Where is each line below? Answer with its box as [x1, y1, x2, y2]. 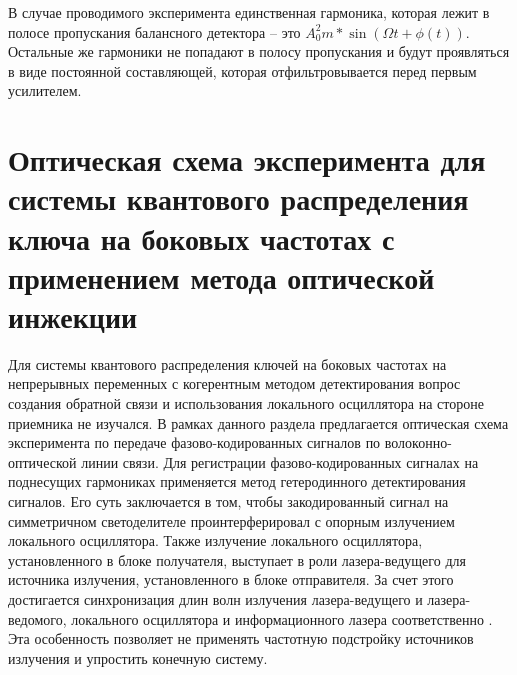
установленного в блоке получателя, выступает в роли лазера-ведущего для [8, 549, 466, 570]
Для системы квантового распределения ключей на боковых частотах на [8, 353, 447, 374]
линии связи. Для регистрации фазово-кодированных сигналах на [81, 451, 479, 472]
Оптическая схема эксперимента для [8, 139, 486, 180]
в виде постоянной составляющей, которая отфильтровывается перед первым [8, 60, 477, 81]
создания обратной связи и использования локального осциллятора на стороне [8, 393, 484, 414]
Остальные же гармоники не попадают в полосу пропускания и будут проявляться [8, 41, 510, 62]
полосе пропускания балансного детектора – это [8, 21, 301, 42]
